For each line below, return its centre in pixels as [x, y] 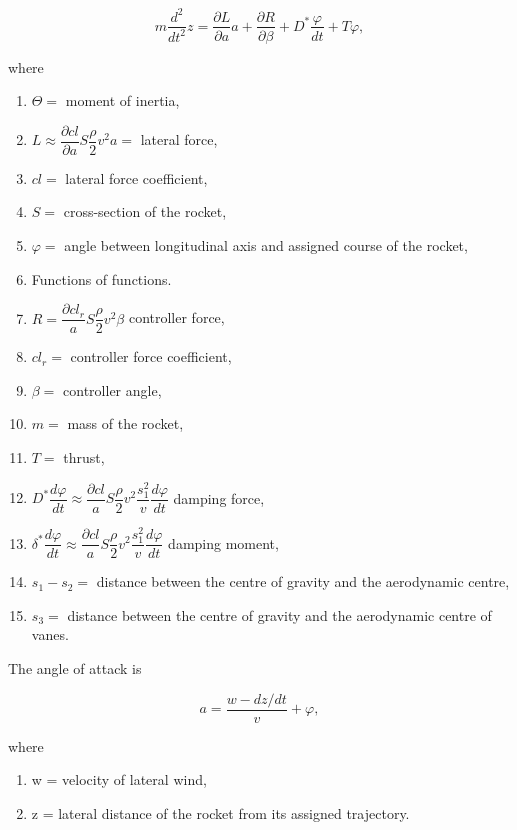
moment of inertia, [122, 100]
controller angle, [112, 389]
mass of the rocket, [125, 423]
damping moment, [223, 542]
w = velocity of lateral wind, [119, 779]
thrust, [84, 457]
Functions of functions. [101, 278]
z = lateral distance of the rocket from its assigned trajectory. [220, 812]
